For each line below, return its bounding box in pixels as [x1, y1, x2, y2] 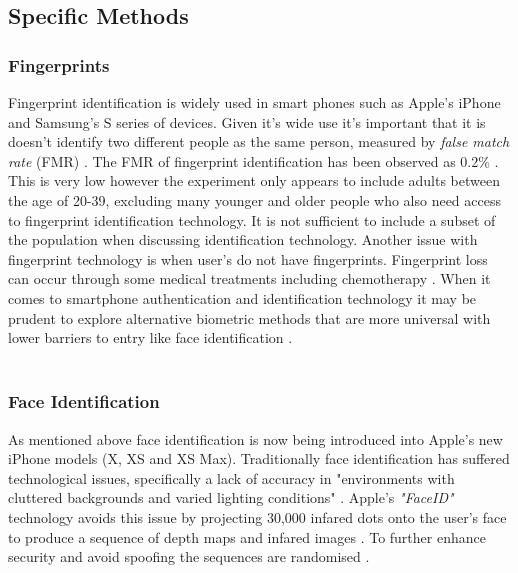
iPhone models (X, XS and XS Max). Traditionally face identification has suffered [8, 448, 510, 469]
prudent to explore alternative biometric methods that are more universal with [8, 307, 491, 328]
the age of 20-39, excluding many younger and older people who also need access [8, 189, 501, 210]
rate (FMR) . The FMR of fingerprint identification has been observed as [8, 150, 456, 171]
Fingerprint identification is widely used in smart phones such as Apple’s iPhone [8, 92, 501, 112]
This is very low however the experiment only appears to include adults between [8, 170, 500, 191]
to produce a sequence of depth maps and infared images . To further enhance [8, 526, 486, 547]
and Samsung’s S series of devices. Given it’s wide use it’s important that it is [8, 111, 486, 132]
